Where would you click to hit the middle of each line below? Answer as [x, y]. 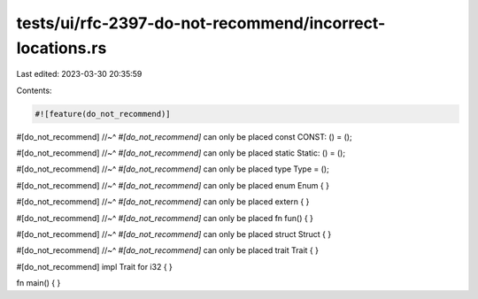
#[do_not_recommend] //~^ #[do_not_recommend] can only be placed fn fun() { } [165, 218]
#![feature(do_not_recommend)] [103, 114]
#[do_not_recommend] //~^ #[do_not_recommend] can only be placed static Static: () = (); [181, 153]
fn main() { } [39, 283]
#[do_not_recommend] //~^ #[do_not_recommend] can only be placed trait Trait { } [167, 250]
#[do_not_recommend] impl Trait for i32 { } [94, 266]
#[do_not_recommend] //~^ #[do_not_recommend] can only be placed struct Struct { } [174, 234]
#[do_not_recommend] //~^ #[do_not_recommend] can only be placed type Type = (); [173, 169]
